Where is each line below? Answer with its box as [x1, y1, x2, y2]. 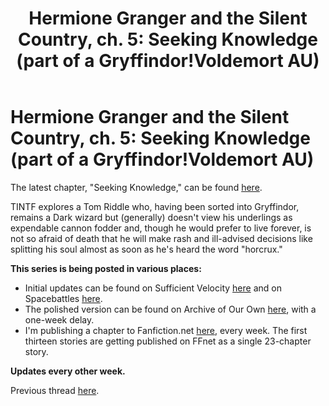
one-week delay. [24, 313, 95, 326]
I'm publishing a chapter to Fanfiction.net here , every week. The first [24, 324, 308, 336]
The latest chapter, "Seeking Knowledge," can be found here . [10, 181, 263, 193]
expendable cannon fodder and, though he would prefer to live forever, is [10, 222, 312, 234]
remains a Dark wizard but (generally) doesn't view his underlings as [10, 211, 293, 223]
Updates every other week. [10, 365, 126, 377]
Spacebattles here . [24, 292, 103, 304]
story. [24, 345, 49, 357]
